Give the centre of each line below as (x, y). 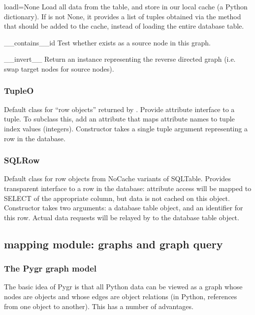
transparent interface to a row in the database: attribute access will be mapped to (128, 188)
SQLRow (22, 160)
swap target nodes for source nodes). (59, 68)
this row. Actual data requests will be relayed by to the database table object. (122, 217)
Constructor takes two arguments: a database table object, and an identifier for (124, 208)
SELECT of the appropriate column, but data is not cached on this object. (117, 198)
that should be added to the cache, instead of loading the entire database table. (124, 26)
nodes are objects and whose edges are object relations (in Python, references (121, 296)
